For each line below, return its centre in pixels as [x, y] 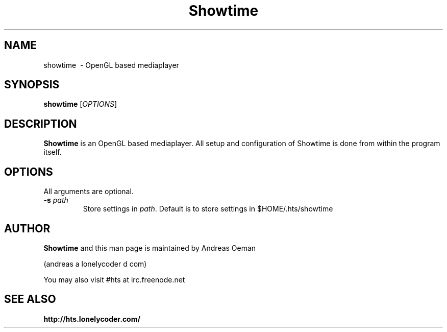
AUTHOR [27, 228]
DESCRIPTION [41, 124]
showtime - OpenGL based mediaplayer [111, 65]
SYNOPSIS [32, 85]
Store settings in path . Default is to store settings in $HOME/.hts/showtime [208, 209]
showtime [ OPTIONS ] [80, 104]
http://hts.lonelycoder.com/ [92, 319]
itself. [53, 152]
